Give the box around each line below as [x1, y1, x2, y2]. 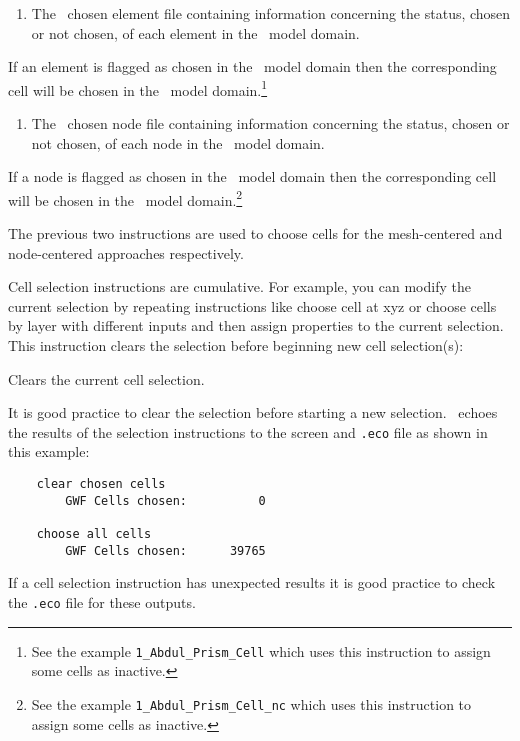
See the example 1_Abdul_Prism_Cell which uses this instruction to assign [31, 640, 491, 661]
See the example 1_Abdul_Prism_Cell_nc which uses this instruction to [31, 693, 472, 714]
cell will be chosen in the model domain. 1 [8, 76, 268, 100]
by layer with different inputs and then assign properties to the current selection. [8, 315, 504, 336]
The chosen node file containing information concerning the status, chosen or [31, 113, 510, 134]
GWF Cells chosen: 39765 [65, 543, 266, 558]
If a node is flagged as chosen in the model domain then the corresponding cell [8, 166, 497, 187]
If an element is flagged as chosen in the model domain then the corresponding [8, 56, 497, 77]
